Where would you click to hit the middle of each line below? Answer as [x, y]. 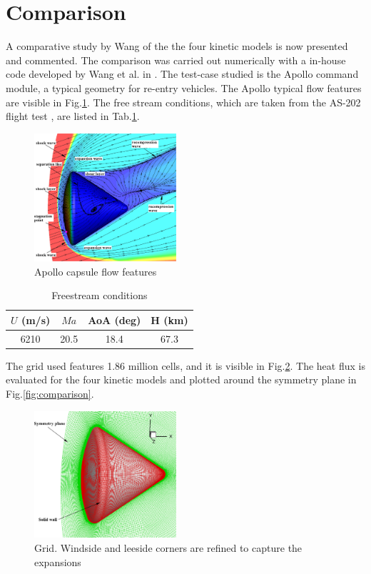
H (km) [169, 319]
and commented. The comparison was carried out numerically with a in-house [176, 60]
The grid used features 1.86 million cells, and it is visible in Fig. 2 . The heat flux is [185, 365]
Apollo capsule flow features [96, 271]
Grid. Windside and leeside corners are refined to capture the [168, 547]
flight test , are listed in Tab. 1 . [73, 116]
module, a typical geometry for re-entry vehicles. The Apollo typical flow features [184, 87]
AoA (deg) [115, 319]
